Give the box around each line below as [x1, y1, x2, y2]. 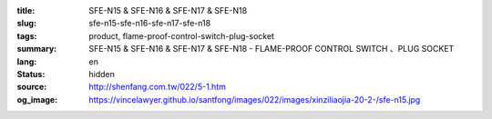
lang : [16, 55, 37, 67]
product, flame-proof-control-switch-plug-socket [88, 30, 275, 41]
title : [16, 5, 36, 15]
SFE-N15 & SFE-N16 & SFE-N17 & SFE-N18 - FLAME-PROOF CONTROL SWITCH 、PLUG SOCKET [88, 44, 455, 55]
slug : [16, 18, 36, 29]
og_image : [16, 94, 58, 104]
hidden [88, 68, 116, 79]
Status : [16, 68, 46, 79]
